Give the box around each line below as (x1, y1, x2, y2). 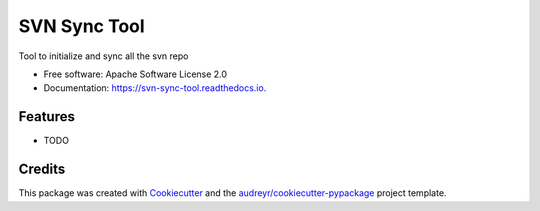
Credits (18, 161, 66, 178)
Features (18, 108, 75, 125)
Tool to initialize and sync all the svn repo (18, 50, 189, 62)
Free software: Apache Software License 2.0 (43, 68, 228, 80)
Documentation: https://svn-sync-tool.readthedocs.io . (43, 82, 267, 94)
